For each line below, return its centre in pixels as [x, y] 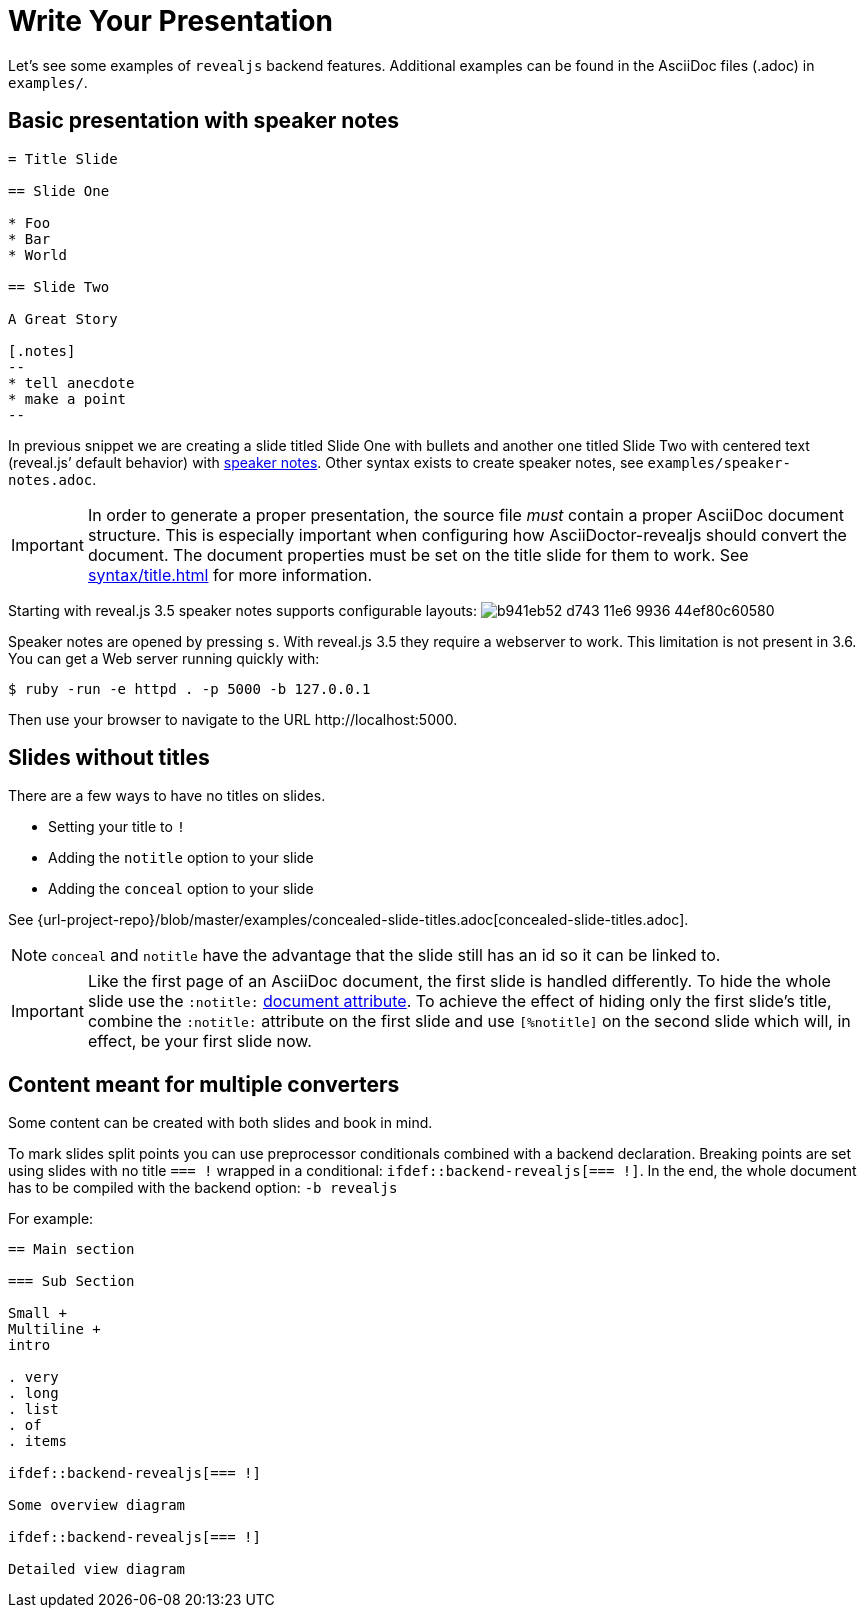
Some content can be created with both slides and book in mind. [220, 1123]
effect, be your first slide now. [199, 1041]
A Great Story [63, 318]
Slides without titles [109, 758]
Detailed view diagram [97, 1569]
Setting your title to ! [117, 827]
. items [38, 1441]
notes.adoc [50, 479]
